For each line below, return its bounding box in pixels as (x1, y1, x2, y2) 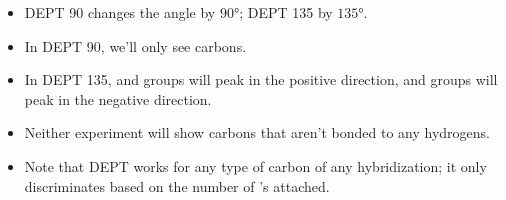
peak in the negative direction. (24, 88, 212, 109)
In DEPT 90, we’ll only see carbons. (24, 35, 247, 56)
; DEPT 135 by (239, 2, 333, 22)
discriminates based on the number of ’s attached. (24, 175, 330, 196)
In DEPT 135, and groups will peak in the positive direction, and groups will (24, 69, 498, 90)
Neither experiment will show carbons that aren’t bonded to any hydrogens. (24, 122, 490, 143)
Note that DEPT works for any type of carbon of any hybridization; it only (24, 155, 487, 176)
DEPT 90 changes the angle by (24, 2, 216, 22)
